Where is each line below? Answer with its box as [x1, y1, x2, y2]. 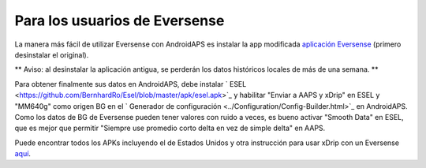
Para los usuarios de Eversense [14, 12, 225, 29]
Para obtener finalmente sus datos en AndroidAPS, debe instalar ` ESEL [14, 79, 247, 88]
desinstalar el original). [14, 50, 89, 59]
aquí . [14, 149, 32, 159]
